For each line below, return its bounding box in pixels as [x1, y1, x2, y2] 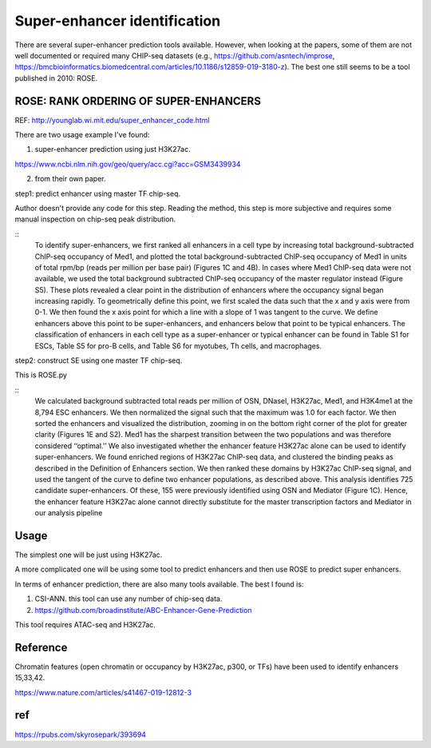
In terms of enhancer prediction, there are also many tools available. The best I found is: [14, 579, 304, 589]
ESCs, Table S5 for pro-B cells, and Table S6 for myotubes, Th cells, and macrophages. [34, 340, 322, 351]
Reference [14, 640, 68, 654]
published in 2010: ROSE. [14, 73, 98, 83]
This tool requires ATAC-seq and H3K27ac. [14, 619, 156, 629]
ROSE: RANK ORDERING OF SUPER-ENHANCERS [14, 94, 261, 108]
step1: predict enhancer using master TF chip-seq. [14, 189, 181, 198]
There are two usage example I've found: [14, 130, 150, 140]
